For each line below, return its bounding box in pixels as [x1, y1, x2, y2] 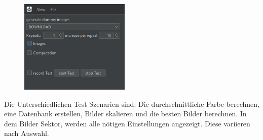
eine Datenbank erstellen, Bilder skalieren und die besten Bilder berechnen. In [4, 108, 247, 119]
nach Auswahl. [4, 128, 49, 138]
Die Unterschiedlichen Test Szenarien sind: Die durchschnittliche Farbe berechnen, [4, 98, 259, 109]
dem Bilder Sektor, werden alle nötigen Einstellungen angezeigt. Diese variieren [4, 118, 250, 128]
